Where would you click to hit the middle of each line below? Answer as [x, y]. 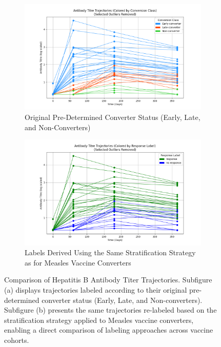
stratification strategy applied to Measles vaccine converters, [99, 320]
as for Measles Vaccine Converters [78, 262]
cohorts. [17, 340]
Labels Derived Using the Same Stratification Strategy [110, 252]
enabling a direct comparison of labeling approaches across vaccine [109, 330]
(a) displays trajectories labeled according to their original [96, 289]
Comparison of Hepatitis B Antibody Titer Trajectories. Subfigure [108, 280]
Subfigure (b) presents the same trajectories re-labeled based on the [110, 310]
